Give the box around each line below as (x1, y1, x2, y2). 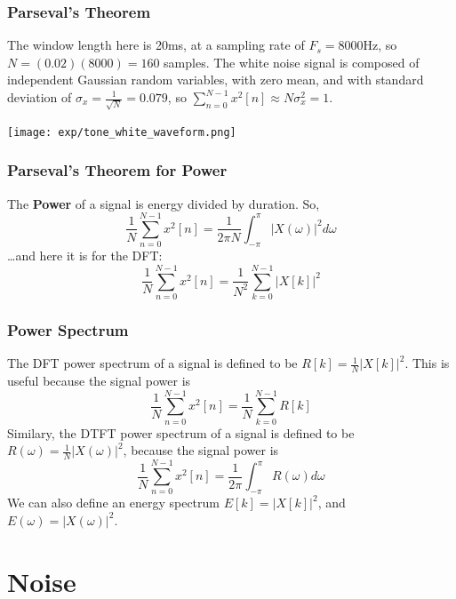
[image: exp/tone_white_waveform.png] (7, 125, 236, 139)
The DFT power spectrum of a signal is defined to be (7, 354, 298, 372)
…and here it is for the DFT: (7, 246, 163, 265)
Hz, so (363, 36, 397, 54)
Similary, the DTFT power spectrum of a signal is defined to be (7, 423, 355, 442)
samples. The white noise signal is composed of (164, 52, 420, 71)
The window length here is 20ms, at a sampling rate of (7, 36, 305, 54)
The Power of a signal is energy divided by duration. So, (7, 194, 320, 212)
